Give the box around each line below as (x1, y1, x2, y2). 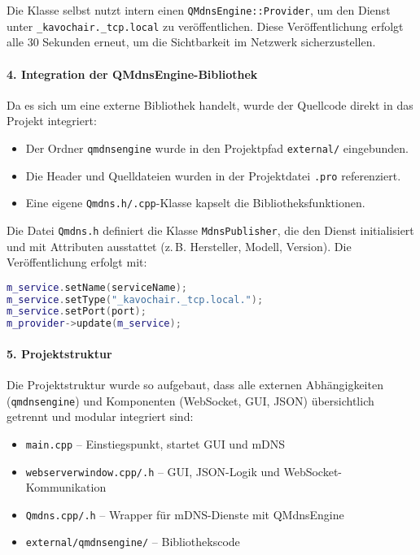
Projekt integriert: (7, 112, 97, 129)
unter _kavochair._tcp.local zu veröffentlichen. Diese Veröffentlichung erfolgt (7, 17, 404, 34)
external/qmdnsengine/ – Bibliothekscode (25, 533, 240, 550)
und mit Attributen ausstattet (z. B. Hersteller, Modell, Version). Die (7, 237, 352, 254)
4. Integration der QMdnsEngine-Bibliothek (7, 65, 258, 82)
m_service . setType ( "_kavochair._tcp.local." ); (7, 293, 264, 306)
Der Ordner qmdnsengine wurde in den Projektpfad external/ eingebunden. (25, 139, 409, 156)
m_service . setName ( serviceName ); (7, 281, 187, 293)
